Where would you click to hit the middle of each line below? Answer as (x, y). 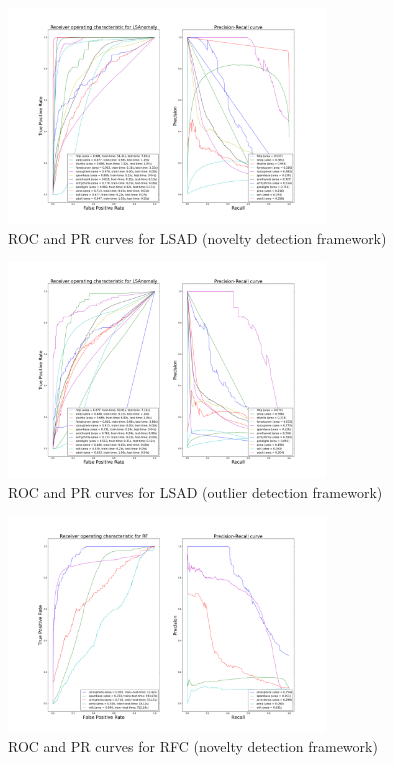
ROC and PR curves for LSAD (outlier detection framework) (195, 492)
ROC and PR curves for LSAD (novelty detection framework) (197, 237)
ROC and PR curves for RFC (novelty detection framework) (193, 746)
